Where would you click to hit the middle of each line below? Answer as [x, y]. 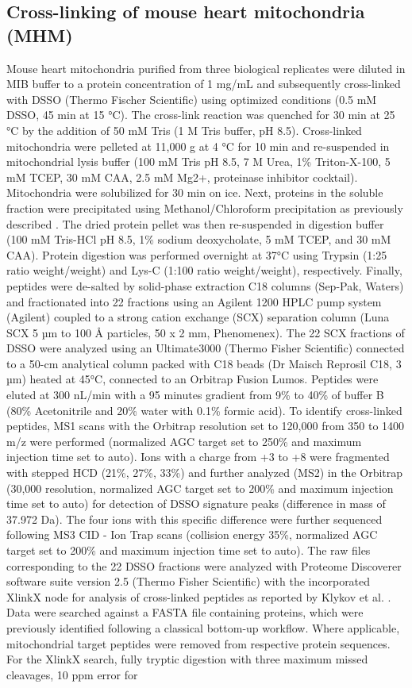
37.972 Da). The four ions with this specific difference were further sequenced [194, 519]
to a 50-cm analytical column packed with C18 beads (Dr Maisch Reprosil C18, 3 [204, 363]
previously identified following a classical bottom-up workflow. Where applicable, [203, 627]
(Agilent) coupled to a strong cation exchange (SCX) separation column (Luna [198, 317]
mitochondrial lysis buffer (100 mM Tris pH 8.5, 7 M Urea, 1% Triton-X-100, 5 [198, 161]
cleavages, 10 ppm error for [72, 674]
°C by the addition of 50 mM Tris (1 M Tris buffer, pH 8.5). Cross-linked [184, 130]
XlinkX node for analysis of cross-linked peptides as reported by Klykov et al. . [199, 596]
